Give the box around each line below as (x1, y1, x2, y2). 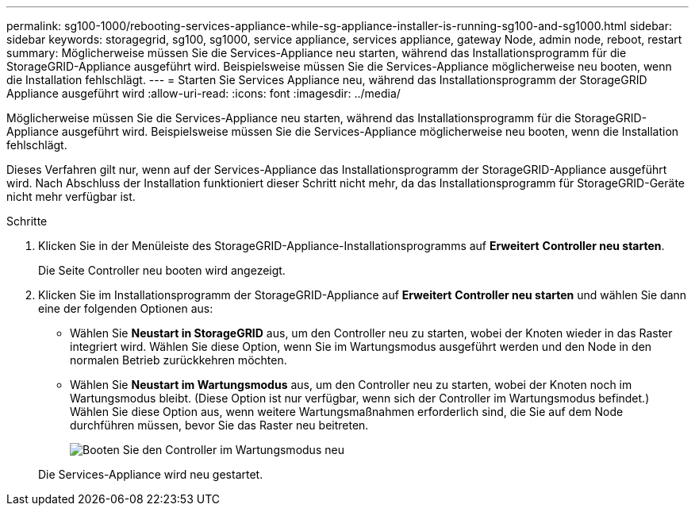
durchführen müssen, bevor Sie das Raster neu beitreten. (70, 418, 369, 432)
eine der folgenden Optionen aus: (38, 302, 213, 315)
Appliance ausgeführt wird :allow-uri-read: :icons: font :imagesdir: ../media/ (6, 87, 401, 100)
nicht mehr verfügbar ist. (6, 190, 136, 203)
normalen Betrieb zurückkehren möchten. (70, 353, 287, 367)
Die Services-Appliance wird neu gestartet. (38, 468, 263, 481)
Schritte (6, 214, 48, 228)
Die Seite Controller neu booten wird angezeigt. (38, 264, 286, 277)
